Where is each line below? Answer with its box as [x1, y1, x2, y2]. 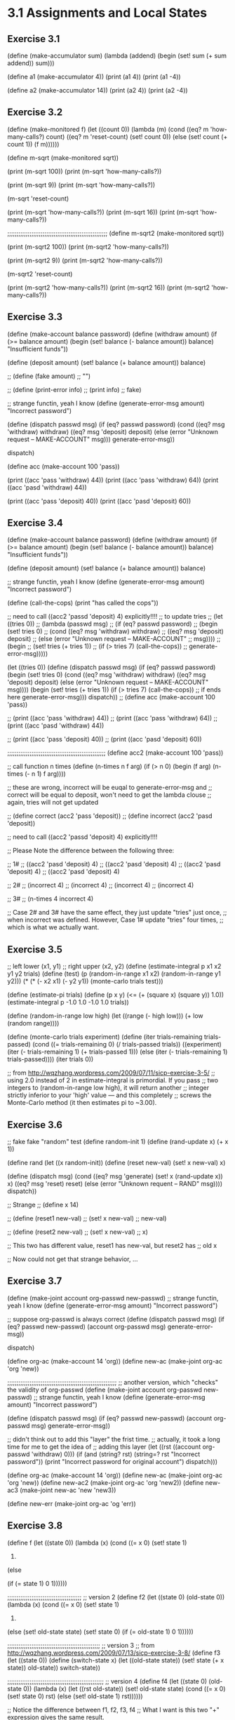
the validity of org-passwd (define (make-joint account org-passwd [7, 1385, 202, 1394]
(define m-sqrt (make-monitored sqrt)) [7, 153, 119, 162]
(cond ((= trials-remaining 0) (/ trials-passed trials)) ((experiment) [32, 1040, 222, 1049]
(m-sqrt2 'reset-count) [7, 269, 73, 278]
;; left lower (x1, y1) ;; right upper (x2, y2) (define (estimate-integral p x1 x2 [7, 962, 222, 971]
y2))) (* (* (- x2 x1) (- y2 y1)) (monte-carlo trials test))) [7, 977, 163, 986]
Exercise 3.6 [7, 1119, 63, 1131]
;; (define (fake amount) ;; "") [7, 372, 91, 380]
